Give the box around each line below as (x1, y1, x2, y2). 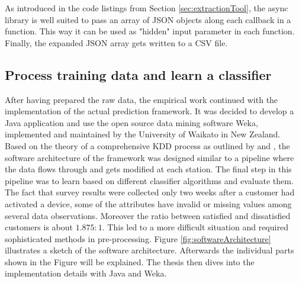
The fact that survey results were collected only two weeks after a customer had (5, 186, 295, 198)
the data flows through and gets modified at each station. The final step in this (5, 163, 292, 175)
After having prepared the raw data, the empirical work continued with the (5, 93, 278, 105)
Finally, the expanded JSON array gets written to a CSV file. (5, 36, 228, 49)
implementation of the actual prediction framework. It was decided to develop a (5, 105, 294, 117)
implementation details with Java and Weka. (5, 267, 167, 279)
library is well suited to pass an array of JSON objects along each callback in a (5, 13, 291, 25)
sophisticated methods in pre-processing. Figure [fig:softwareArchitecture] (5, 232, 271, 245)
